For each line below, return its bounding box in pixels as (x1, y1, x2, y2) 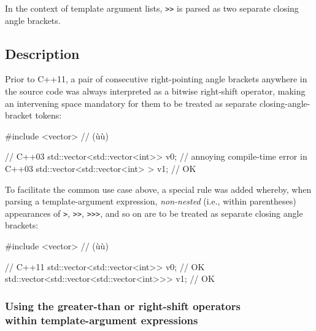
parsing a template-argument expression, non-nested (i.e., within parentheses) (5, 195, 296, 208)
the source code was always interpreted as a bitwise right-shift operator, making (5, 85, 306, 98)
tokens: (35, 109, 62, 122)
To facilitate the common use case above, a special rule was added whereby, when (5, 182, 312, 195)
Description (5, 44, 80, 63)
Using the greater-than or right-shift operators (5, 298, 241, 313)
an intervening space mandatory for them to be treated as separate (5, 96, 257, 109)
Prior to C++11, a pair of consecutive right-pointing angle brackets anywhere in (5, 72, 307, 85)
